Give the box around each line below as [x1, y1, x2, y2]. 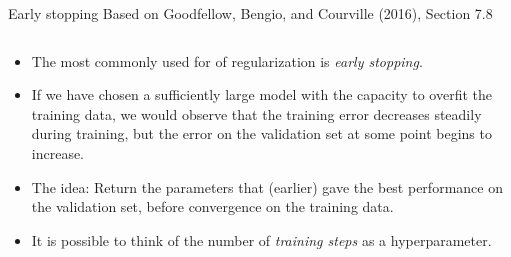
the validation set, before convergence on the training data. [31, 196, 394, 217]
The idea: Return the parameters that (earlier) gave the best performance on [31, 176, 503, 197]
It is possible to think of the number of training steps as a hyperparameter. [31, 229, 492, 250]
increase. [31, 142, 85, 163]
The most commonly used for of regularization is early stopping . [31, 50, 423, 71]
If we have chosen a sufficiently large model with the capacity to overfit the [31, 84, 493, 105]
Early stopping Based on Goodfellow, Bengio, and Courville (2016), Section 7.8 [8, 3, 493, 23]
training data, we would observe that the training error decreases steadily [31, 103, 482, 124]
